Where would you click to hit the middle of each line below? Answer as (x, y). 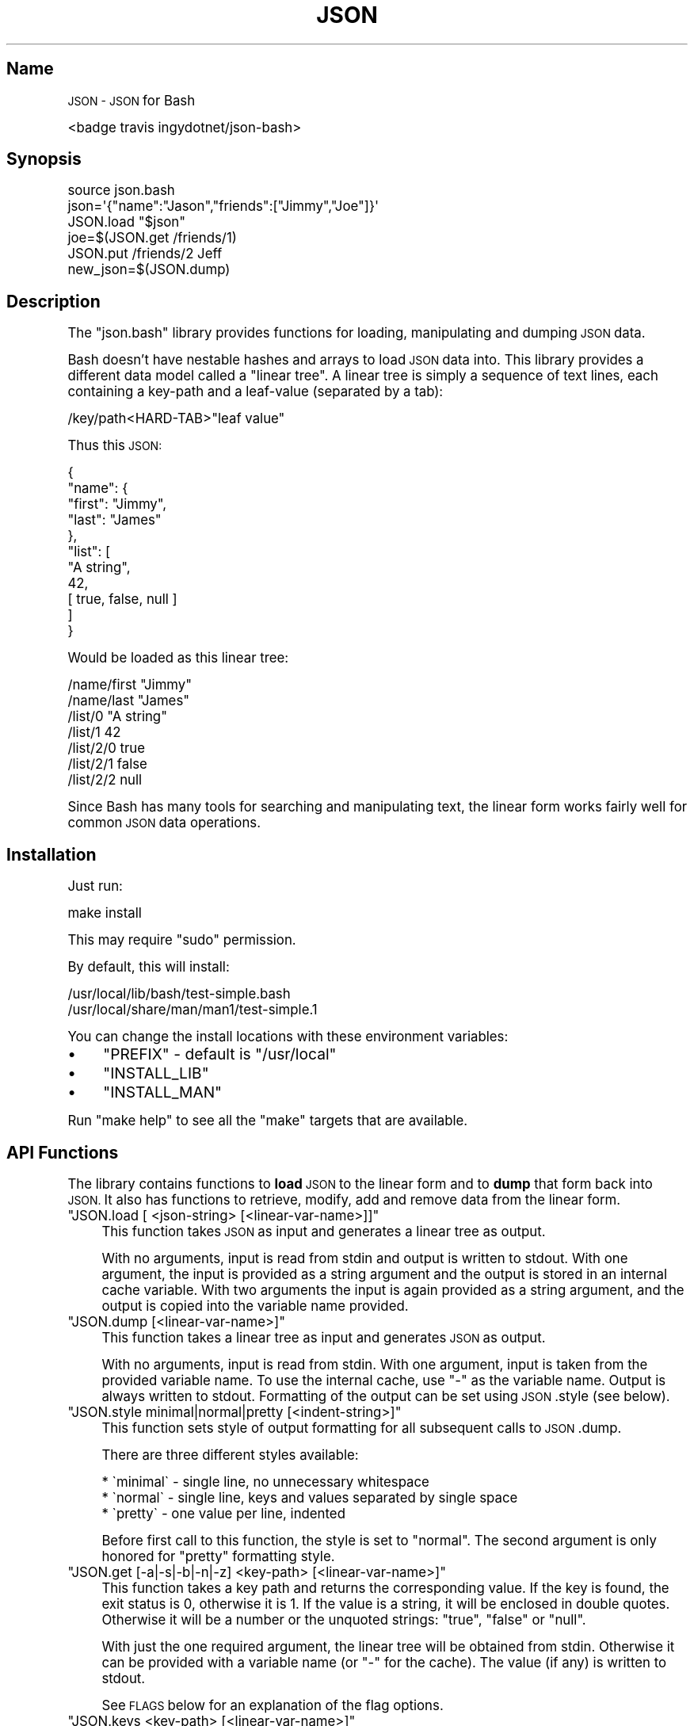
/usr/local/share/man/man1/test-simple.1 (193, 1010)
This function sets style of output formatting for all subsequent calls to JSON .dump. (362, 1428)
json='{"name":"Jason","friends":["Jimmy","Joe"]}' (223, 206)
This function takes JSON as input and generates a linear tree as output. (324, 1231)
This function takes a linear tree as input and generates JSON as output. (324, 1337)
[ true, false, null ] (122, 600)
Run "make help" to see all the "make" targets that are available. (268, 1121)
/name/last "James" (129, 701)
